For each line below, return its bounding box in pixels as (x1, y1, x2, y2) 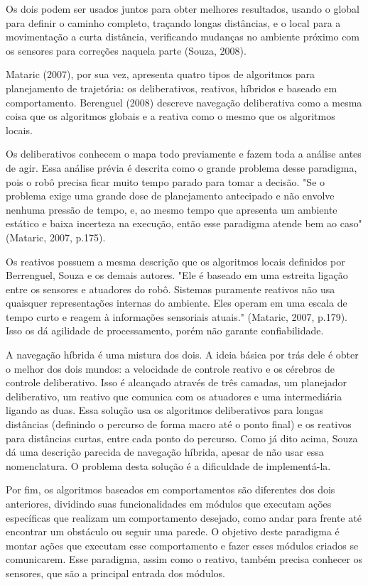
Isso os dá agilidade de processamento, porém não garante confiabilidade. (6, 323, 324, 338)
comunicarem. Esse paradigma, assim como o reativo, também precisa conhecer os (6, 552, 363, 567)
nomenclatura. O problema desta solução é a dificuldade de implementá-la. (6, 458, 331, 473)
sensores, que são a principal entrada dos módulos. (6, 565, 225, 580)
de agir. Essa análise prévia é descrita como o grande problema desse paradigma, (6, 160, 357, 175)
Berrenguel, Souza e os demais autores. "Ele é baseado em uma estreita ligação (6, 268, 348, 283)
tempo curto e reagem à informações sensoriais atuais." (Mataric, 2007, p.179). (6, 309, 348, 324)
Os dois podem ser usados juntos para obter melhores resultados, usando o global (6, 1, 359, 16)
